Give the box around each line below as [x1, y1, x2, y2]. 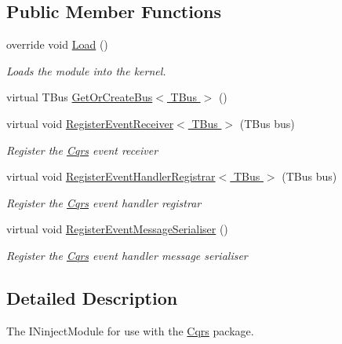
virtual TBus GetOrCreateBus [6, 89, 153, 105]
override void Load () [6, 36, 108, 53]
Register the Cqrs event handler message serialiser [6, 247, 248, 263]
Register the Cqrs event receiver [6, 141, 158, 158]
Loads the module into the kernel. [6, 62, 166, 79]
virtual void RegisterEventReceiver [6, 115, 174, 131]
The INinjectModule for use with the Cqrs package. [6, 322, 254, 339]
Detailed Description [6, 285, 178, 309]
